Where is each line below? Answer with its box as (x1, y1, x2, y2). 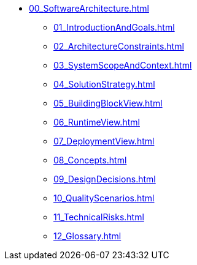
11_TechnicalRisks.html (53, 212, 144, 222)
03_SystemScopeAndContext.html (53, 60, 192, 70)
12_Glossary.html (53, 231, 122, 241)
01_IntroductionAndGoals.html (53, 22, 175, 32)
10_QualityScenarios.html (53, 193, 155, 203)
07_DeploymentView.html (53, 136, 155, 146)
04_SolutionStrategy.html (53, 79, 155, 89)
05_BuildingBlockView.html (53, 98, 163, 108)
